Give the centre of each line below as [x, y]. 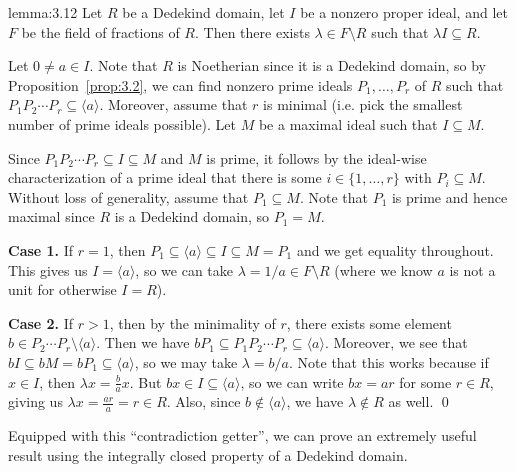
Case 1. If [41, 249]
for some [425, 381]
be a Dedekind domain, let [203, 12]
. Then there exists [252, 31]
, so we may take [186, 361]
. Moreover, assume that [173, 104]
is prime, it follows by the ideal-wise [316, 157]
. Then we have [143, 342]
